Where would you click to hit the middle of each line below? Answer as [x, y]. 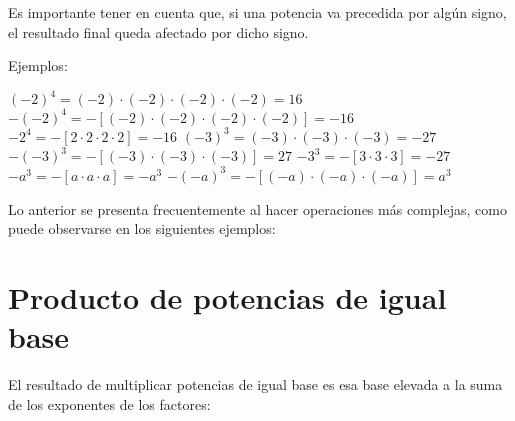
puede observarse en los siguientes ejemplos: [142, 228]
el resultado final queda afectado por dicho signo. [158, 31]
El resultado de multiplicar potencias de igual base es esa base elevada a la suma [255, 384]
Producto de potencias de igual [227, 296]
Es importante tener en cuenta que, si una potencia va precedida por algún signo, [257, 12]
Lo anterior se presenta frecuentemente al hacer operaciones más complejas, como [257, 208]
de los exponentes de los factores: [109, 403]
